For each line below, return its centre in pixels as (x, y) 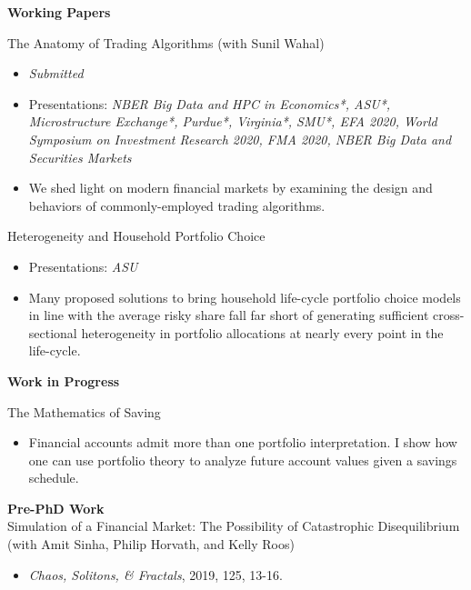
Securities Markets (80, 157)
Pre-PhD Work (56, 508)
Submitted (56, 73)
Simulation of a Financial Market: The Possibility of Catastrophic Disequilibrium (234, 526)
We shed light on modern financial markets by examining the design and (230, 188)
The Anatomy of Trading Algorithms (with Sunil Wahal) (166, 42)
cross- (449, 315)
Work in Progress (64, 380)
